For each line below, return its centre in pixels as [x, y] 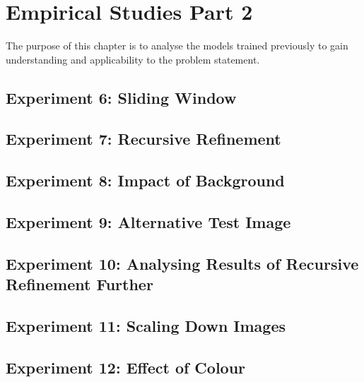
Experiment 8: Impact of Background [145, 180]
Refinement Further [80, 284]
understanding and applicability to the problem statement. [133, 59]
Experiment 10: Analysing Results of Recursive [182, 263]
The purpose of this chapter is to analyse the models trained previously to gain [177, 46]
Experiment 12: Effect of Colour [126, 367]
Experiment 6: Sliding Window [121, 97]
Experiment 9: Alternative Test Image [148, 222]
